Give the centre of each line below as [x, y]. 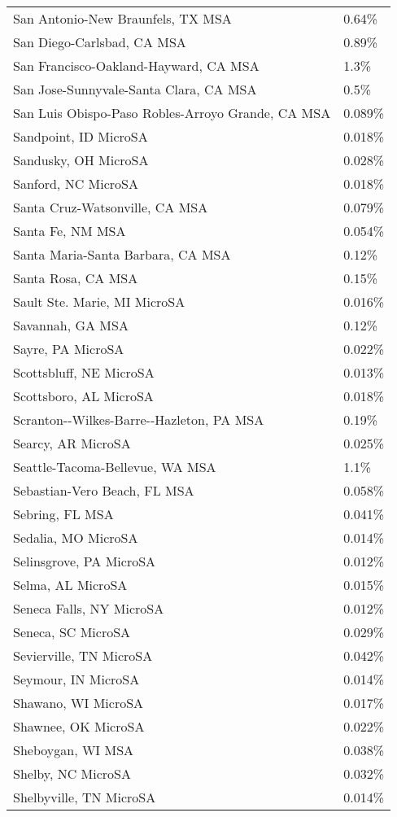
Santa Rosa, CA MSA [76, 278]
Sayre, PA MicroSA [69, 349]
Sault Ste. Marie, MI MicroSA [99, 301]
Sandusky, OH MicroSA [81, 160]
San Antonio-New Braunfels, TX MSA [122, 18]
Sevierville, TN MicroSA [83, 655]
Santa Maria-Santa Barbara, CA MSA [122, 254]
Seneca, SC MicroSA [72, 632]
